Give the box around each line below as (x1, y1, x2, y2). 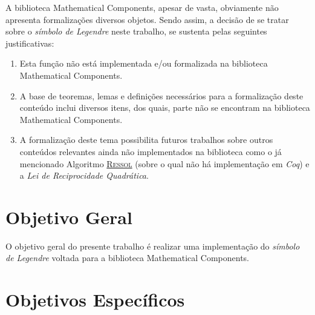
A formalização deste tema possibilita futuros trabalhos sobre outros (19, 133, 273, 146)
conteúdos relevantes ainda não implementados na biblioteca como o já (19, 145, 282, 157)
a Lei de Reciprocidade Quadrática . (19, 169, 149, 182)
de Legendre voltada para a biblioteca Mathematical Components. (5, 251, 250, 264)
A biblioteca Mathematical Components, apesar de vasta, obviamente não (5, 1, 279, 13)
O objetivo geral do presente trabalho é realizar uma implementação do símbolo (5, 239, 300, 252)
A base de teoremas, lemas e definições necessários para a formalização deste (19, 89, 304, 102)
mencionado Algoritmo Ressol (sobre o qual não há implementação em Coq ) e (19, 157, 310, 170)
